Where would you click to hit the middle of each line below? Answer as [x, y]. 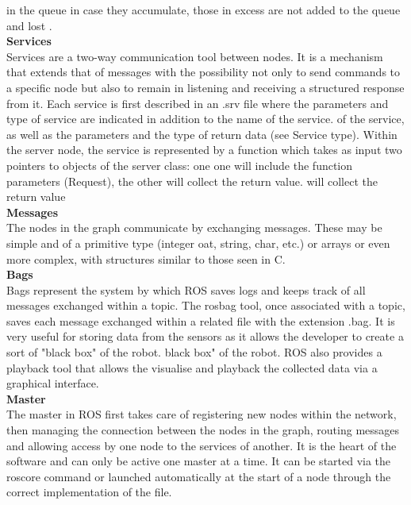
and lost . [29, 25]
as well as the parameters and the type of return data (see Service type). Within [202, 134]
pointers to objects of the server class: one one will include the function [180, 165]
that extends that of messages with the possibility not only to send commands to [204, 72]
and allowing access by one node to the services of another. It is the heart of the [202, 445]
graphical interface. [53, 383]
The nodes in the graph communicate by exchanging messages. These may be [194, 227]
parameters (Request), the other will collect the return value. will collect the [192, 181]
